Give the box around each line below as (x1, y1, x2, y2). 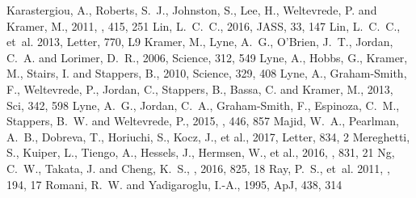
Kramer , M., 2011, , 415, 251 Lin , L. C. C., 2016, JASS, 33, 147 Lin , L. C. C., (6, 17, 401, 34)
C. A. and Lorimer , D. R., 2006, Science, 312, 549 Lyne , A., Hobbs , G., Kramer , (6, 48, 408, 65)
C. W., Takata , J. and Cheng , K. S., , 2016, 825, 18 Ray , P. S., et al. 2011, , (6, 159, 390, 176)
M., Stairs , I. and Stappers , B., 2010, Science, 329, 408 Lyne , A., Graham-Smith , (6, 65, 407, 82)
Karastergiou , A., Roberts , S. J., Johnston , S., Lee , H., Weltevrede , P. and (6, 2, 377, 18)
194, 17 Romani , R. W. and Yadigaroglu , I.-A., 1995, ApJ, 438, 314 (6, 175, 342, 192)
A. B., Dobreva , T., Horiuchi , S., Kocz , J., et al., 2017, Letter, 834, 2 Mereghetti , (6, 128, 410, 145)
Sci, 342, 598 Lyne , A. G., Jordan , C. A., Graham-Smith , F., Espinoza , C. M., (6, 96, 400, 113)
